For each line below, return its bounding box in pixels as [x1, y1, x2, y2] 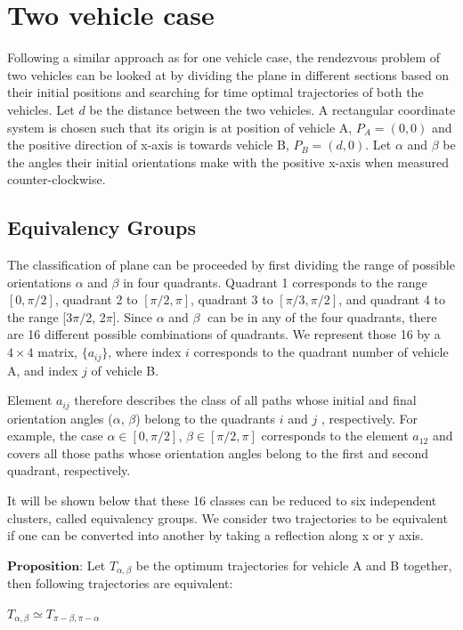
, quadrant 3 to [191, 290, 273, 309]
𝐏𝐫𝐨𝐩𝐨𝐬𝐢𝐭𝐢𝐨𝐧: [7, 560, 84, 573]
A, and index [7, 360, 78, 379]
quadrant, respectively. [7, 461, 131, 480]
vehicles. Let [7, 100, 75, 118]
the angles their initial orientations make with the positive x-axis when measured [7, 152, 449, 171]
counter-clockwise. [7, 170, 106, 189]
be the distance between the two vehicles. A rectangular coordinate [89, 100, 456, 118]
